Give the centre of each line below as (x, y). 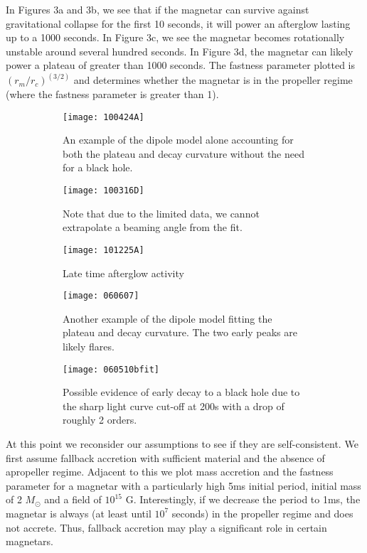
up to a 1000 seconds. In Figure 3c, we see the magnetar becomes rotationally (175, 37)
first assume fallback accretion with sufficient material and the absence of (165, 457)
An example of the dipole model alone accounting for (178, 140)
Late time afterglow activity (123, 273)
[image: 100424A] (103, 117)
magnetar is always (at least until (79, 513)
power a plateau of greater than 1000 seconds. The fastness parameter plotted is (181, 65)
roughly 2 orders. (100, 420)
